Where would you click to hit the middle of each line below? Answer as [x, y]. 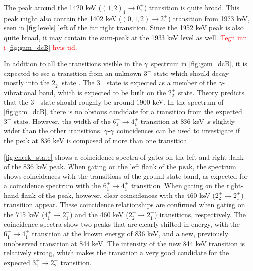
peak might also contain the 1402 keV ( [63, 18]
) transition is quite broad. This [192, 7]
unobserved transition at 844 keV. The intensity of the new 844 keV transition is [125, 243]
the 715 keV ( [24, 214]
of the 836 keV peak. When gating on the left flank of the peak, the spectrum [120, 166]
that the [16, 102]
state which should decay [191, 73]
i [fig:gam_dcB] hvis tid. [41, 47]
